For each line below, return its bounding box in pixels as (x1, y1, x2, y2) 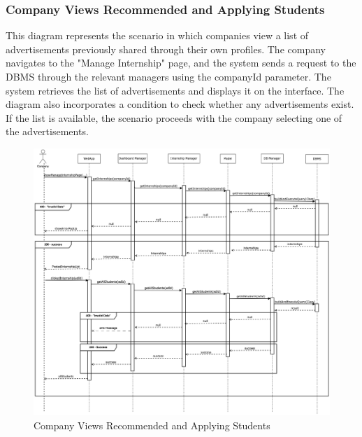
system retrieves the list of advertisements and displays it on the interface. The (6, 83, 345, 97)
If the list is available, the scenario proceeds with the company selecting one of (6, 110, 342, 125)
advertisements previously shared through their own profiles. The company (6, 41, 326, 56)
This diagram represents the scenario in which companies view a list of (6, 28, 309, 43)
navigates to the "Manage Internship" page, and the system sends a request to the (6, 55, 356, 70)
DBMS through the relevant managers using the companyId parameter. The (6, 69, 331, 83)
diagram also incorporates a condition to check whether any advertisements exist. (6, 97, 354, 111)
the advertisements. (6, 124, 89, 139)
